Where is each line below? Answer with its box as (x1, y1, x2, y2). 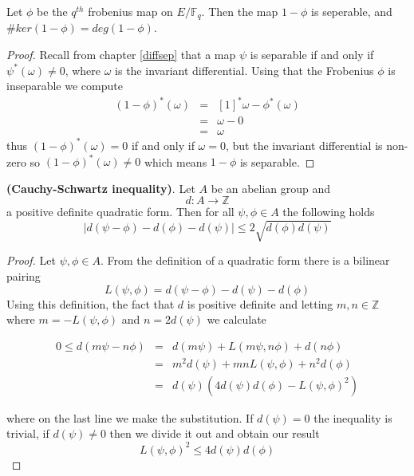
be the (37, 3, 68, 19)
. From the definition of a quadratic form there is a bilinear (100, 252, 390, 269)
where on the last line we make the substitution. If (6, 409, 254, 426)
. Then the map (201, 3, 278, 19)
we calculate (207, 311, 266, 328)
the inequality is (313, 409, 392, 426)
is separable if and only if (250, 46, 374, 63)
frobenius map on (88, 3, 173, 19)
